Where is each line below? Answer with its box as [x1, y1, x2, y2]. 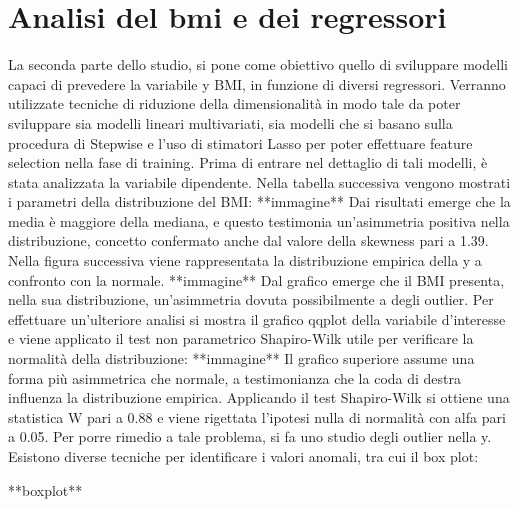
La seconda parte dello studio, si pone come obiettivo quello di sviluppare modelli [8, 54, 508, 75]
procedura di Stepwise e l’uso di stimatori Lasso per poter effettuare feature [8, 132, 473, 153]
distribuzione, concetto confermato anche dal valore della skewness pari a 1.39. [8, 230, 489, 251]
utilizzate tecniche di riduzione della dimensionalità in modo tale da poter [8, 93, 461, 114]
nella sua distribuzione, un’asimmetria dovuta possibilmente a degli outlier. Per [8, 289, 494, 310]
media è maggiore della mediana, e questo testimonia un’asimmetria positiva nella [8, 210, 510, 231]
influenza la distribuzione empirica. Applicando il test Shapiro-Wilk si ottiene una [8, 387, 510, 408]
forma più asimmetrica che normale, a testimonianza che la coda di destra [8, 367, 462, 388]
